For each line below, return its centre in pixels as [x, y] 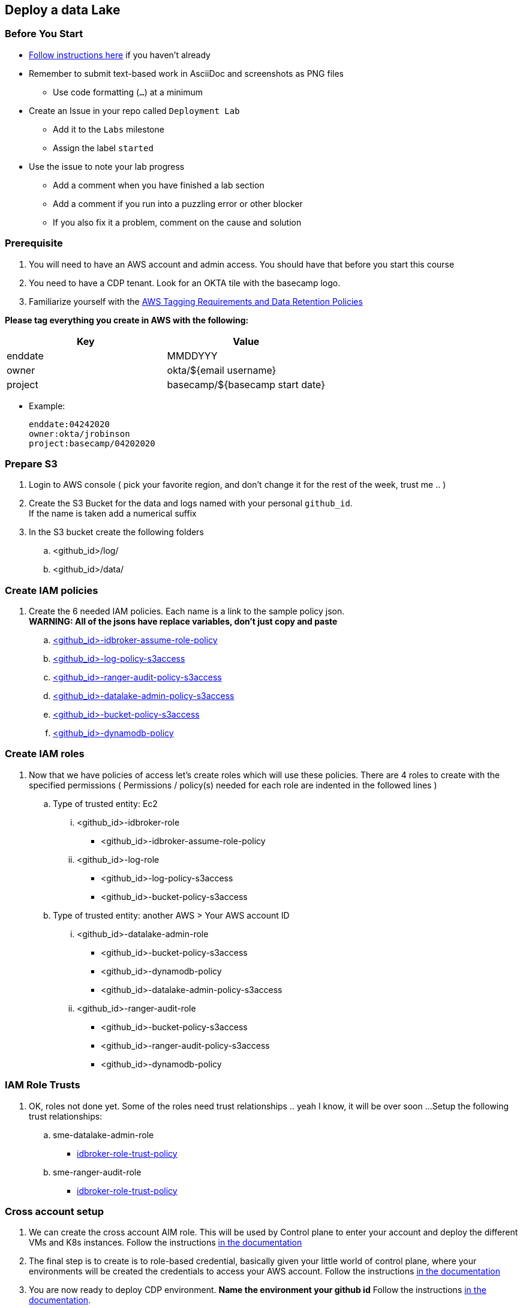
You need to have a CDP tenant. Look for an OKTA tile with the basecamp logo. [185, 283]
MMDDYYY [192, 355]
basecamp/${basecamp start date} [246, 384]
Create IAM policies [52, 590]
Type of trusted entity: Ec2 [105, 803]
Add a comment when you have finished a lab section [159, 185]
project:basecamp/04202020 [92, 443]
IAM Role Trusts [43, 1085]
